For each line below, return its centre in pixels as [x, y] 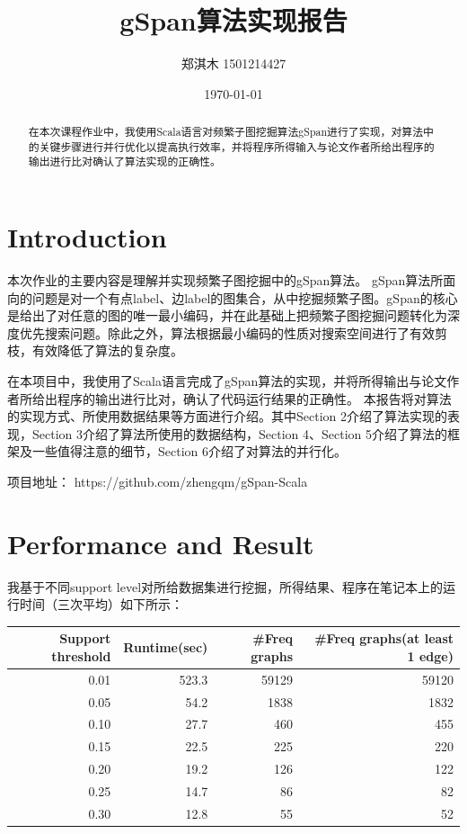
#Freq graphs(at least [384, 638]
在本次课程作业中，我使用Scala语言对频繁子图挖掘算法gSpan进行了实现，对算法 [226, 132]
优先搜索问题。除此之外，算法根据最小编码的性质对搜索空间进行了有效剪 [233, 332]
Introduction [87, 237]
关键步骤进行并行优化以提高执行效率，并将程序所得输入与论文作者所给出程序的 [237, 146]
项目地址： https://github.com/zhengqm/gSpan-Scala [158, 481]
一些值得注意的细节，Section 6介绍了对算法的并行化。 [189, 451]
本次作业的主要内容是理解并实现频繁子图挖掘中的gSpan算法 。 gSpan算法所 [225, 280]
